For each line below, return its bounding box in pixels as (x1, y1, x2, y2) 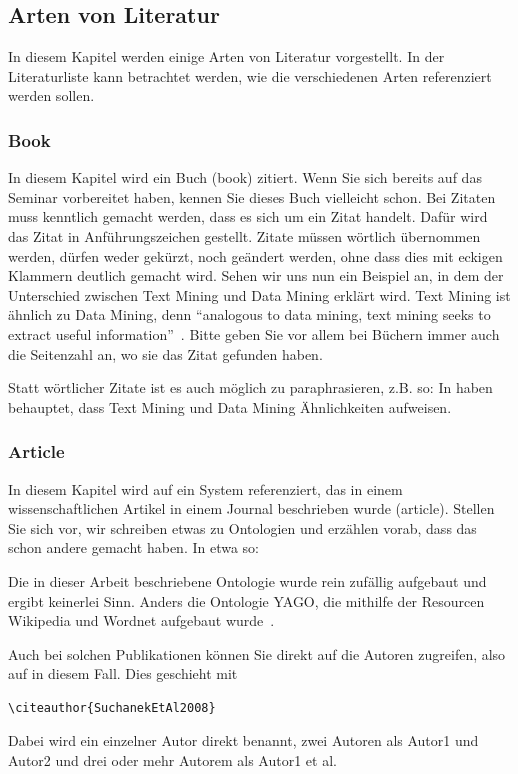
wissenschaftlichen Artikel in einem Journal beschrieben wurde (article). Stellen (8, 498, 495, 519)
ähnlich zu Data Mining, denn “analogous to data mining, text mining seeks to (8, 304, 491, 325)
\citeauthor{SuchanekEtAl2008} (8, 700, 216, 715)
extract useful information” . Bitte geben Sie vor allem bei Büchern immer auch (8, 323, 500, 344)
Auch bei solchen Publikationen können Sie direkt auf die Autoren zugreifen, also (8, 643, 506, 664)
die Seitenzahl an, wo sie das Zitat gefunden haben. (8, 343, 323, 364)
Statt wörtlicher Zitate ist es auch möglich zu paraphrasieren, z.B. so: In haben (8, 377, 493, 398)
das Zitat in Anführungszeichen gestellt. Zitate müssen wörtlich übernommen (8, 225, 481, 246)
